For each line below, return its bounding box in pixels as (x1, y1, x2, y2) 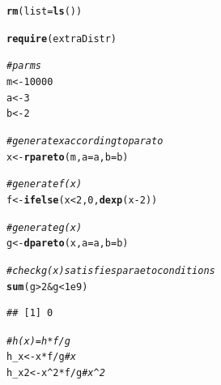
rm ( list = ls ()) (6, 6, 83, 17)
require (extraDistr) (6, 32, 117, 45)
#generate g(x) (6, 221, 83, 233)
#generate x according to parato (6, 135, 164, 147)
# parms (6, 60, 41, 72)
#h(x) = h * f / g (6, 335, 70, 347)
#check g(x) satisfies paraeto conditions (6, 264, 215, 276)
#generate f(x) (6, 178, 83, 190)
